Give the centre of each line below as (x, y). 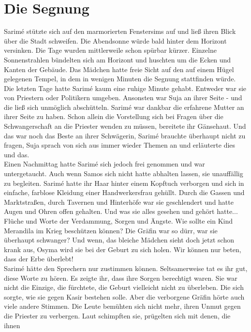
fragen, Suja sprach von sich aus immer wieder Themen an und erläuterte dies (120, 145)
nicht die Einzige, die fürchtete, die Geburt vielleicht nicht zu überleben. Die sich (124, 287)
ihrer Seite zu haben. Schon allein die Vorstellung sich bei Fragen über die (114, 116)
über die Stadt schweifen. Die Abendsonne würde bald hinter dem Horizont (115, 40)
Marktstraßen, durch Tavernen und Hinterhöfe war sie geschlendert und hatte (119, 202)
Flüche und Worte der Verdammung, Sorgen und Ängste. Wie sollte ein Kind (118, 221)
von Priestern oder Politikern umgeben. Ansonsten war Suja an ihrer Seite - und (123, 98)
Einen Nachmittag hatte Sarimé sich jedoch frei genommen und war (104, 164)
